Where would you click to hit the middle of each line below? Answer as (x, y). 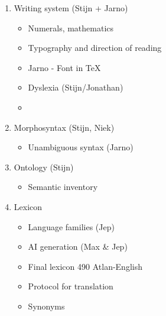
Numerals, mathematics (71, 28)
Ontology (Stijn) (44, 167)
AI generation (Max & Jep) (78, 246)
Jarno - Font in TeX (64, 67)
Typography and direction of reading (95, 48)
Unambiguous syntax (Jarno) (81, 147)
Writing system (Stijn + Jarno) (71, 8)
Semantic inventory (63, 187)
